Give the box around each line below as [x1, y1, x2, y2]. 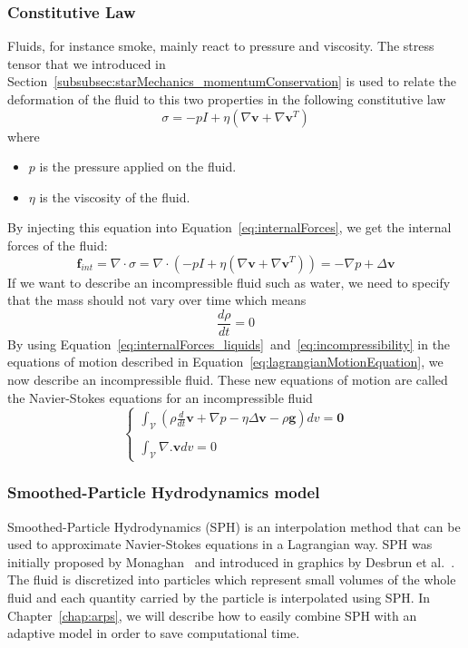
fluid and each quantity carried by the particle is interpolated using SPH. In [7, 587, 431, 606]
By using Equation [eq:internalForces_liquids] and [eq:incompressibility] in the [7, 334, 451, 353]
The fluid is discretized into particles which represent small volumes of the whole [7, 570, 456, 589]
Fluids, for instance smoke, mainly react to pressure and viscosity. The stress [7, 36, 434, 55]
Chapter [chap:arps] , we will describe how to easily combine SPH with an [7, 605, 417, 624]
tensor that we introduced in [7, 54, 166, 73]
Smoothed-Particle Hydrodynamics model [7, 481, 320, 504]
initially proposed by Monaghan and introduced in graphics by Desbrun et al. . [7, 552, 455, 571]
